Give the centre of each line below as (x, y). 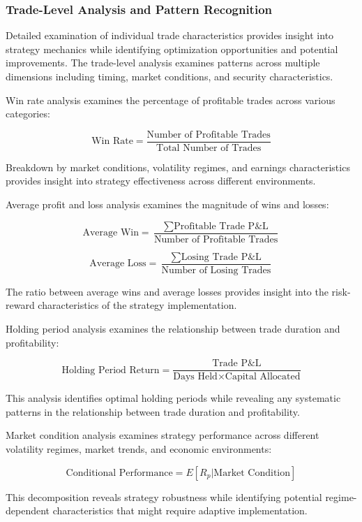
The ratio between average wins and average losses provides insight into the (167, 291)
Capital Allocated (263, 377)
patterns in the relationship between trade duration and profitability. (153, 411)
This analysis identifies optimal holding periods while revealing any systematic (173, 398)
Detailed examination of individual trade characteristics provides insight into (170, 35)
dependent (28, 510)
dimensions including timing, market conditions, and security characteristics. (169, 76)
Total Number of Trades (209, 148)
